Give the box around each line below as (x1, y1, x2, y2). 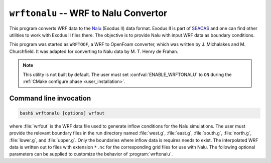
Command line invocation (9, 94, 91, 102)
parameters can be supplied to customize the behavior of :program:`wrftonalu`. (9, 151, 173, 157)
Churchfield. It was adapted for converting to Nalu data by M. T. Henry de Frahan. (9, 48, 178, 54)
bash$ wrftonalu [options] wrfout (20, 110, 105, 116)
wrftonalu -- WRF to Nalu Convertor (9, 7, 168, 18)
